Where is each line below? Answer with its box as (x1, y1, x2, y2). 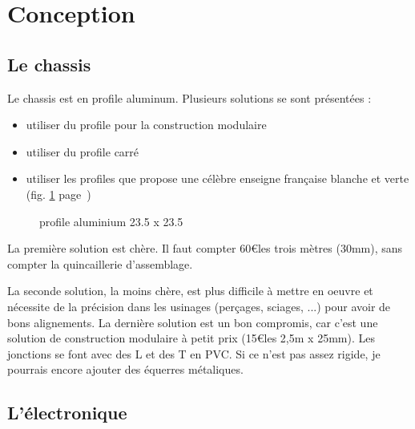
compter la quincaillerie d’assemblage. (7, 255, 193, 272)
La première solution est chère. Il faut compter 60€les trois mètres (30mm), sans (7, 240, 403, 257)
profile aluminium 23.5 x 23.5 (39, 212, 183, 229)
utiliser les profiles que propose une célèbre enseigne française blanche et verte (26, 170, 409, 187)
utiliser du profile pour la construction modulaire (26, 116, 267, 133)
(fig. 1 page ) (26, 185, 91, 202)
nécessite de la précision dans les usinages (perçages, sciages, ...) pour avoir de (7, 297, 391, 314)
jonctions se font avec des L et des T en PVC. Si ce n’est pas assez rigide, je (7, 345, 381, 362)
